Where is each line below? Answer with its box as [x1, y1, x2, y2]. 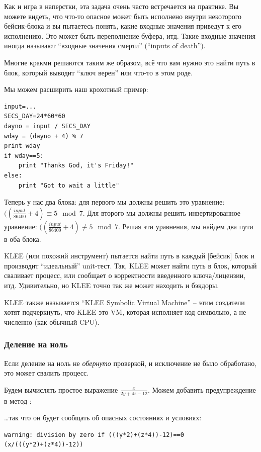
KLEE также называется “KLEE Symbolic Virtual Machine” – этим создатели [4, 297, 245, 307]
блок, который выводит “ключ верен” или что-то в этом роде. [4, 67, 193, 77]
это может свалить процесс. [4, 368, 89, 378]
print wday [4, 142, 40, 150]
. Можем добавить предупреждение [147, 384, 256, 395]
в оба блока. [4, 233, 41, 244]
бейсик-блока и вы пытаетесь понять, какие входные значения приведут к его [4, 21, 241, 31]
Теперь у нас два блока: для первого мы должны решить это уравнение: [4, 197, 225, 207]
